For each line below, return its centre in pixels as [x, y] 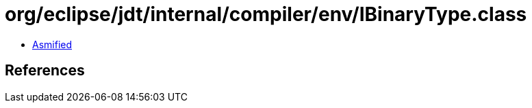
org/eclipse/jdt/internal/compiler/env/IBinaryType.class [266, 14]
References [45, 71]
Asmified [52, 44]
